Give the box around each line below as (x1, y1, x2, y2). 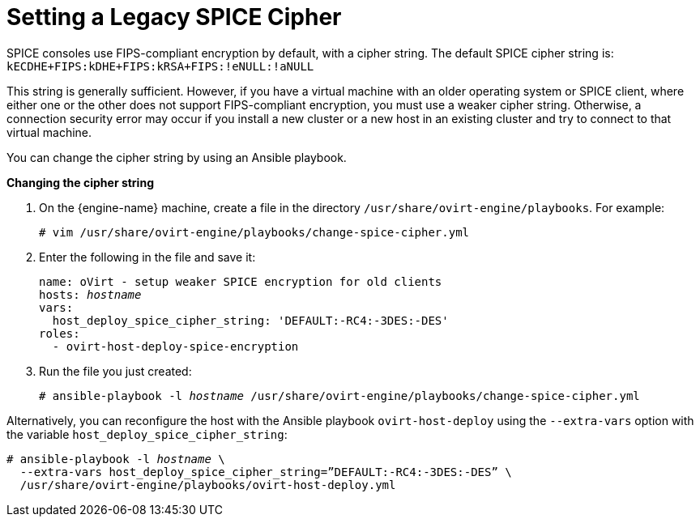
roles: (39, 326, 80, 340)
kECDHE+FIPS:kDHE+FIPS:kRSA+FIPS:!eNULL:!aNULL (6, 59, 314, 73)
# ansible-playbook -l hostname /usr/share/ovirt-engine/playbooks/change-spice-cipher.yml (39, 389, 640, 402)
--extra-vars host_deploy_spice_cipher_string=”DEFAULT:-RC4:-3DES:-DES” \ (19, 465, 512, 478)
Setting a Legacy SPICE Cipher (6, 3, 342, 31)
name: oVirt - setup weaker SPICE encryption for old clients (39, 274, 442, 288)
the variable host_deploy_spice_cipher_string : (6, 427, 288, 441)
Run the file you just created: (39, 364, 192, 378)
